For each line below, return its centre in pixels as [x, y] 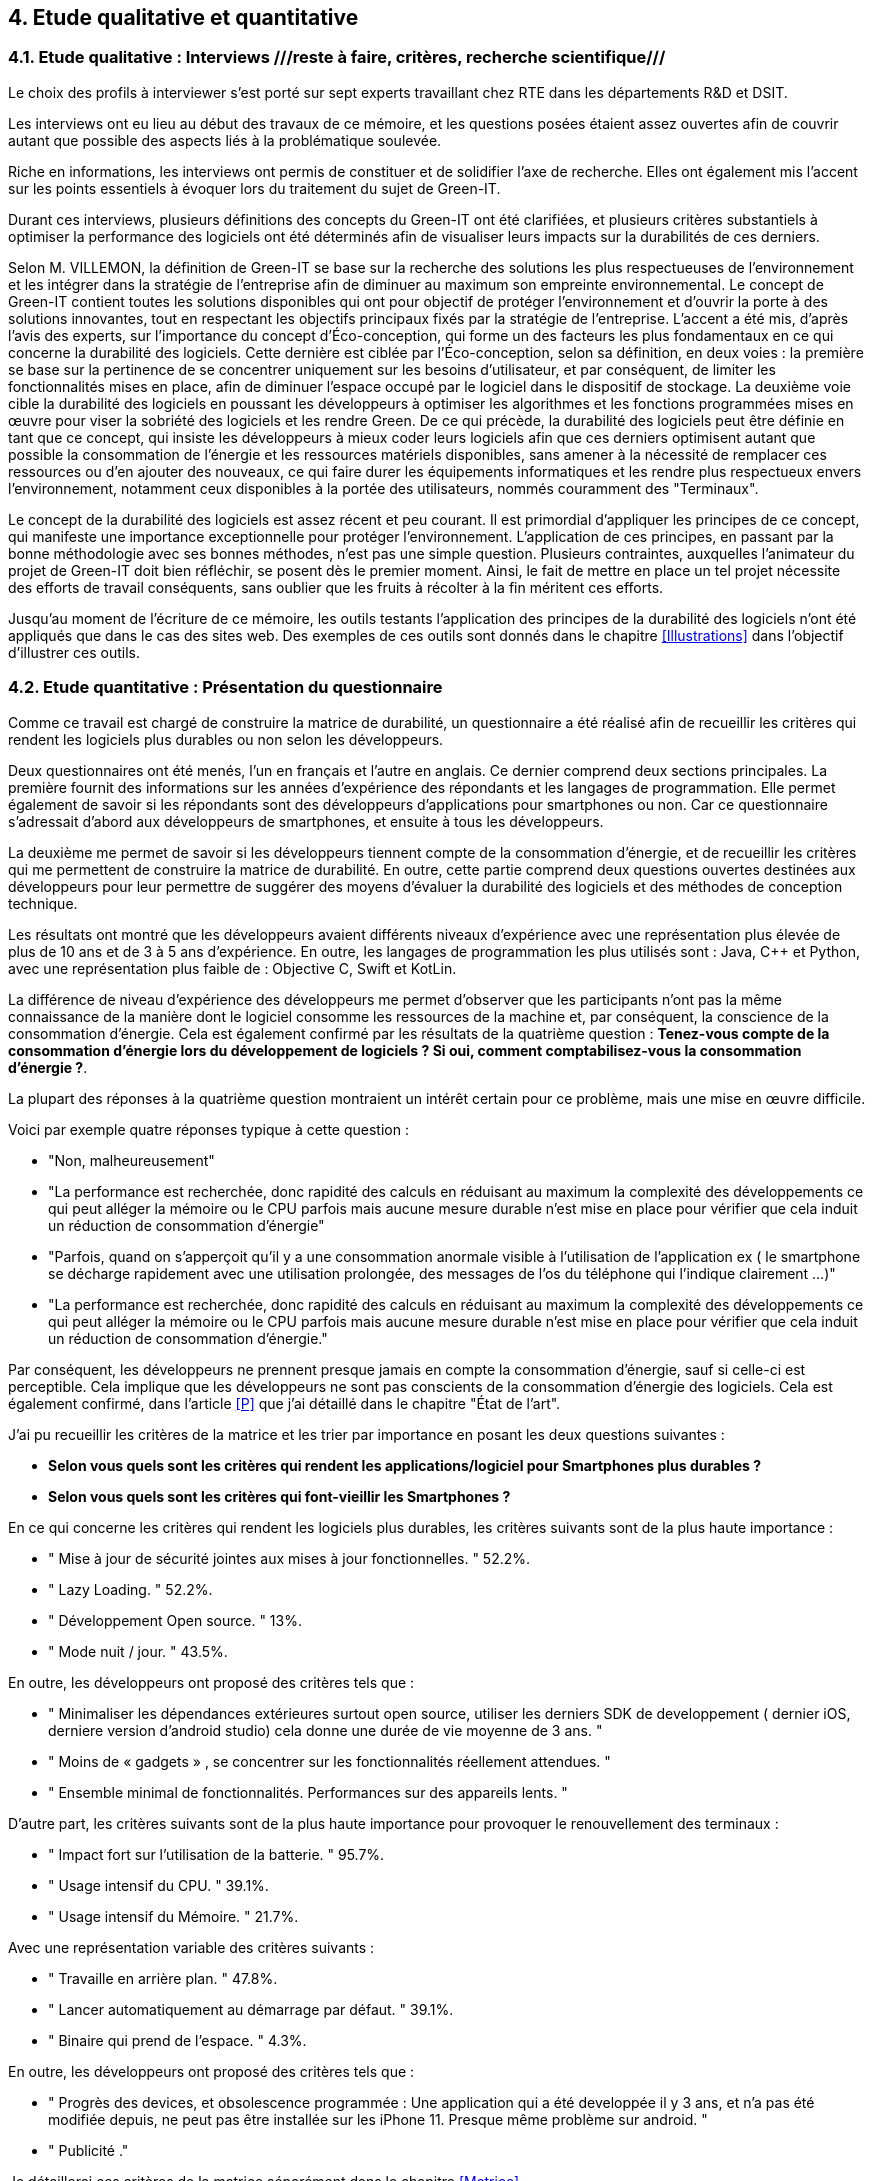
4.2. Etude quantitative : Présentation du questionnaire [225, 687]
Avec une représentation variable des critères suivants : [191, 1947]
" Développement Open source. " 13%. [175, 1620]
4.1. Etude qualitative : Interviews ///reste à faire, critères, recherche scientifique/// [337, 57]
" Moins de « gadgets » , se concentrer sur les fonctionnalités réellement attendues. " [329, 1761]
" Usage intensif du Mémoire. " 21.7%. [173, 1916]
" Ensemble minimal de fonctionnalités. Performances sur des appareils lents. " [308, 1792]
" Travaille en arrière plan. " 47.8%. [163, 1978]
